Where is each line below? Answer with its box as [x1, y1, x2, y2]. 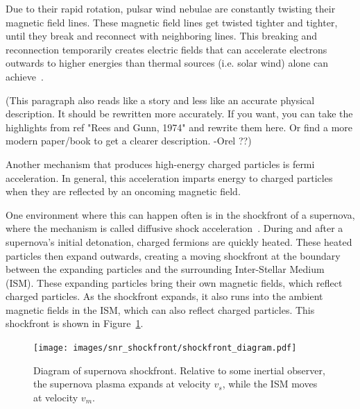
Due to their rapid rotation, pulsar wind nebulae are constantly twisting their [6, 1, 336, 15]
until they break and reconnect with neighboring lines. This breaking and [6, 28, 318, 43]
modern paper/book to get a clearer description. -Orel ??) [6, 133, 252, 148]
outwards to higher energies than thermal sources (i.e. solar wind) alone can [6, 56, 328, 70]
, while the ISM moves [222, 376, 318, 391]
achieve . [6, 69, 44, 83]
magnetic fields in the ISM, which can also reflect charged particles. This [6, 302, 315, 317]
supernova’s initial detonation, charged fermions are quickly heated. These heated [6, 234, 352, 249]
